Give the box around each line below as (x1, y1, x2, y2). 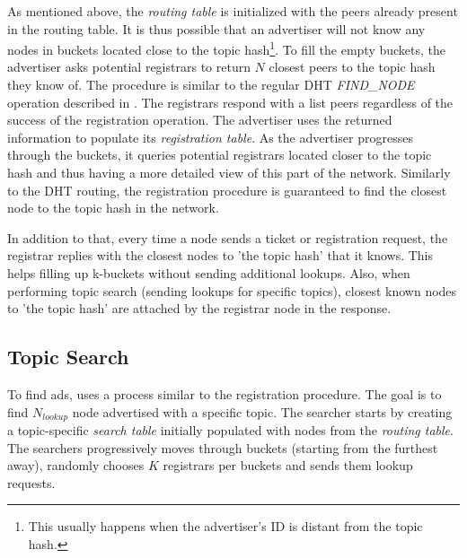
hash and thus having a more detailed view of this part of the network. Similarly (7, 163, 451, 181)
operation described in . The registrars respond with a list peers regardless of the (7, 92, 454, 111)
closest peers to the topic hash (269, 57, 436, 76)
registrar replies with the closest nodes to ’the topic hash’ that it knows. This (7, 246, 434, 265)
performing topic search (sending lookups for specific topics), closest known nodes (7, 281, 457, 300)
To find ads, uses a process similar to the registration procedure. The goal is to (7, 384, 442, 403)
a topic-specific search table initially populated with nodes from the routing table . (7, 421, 454, 439)
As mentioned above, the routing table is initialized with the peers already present (7, 2, 458, 20)
